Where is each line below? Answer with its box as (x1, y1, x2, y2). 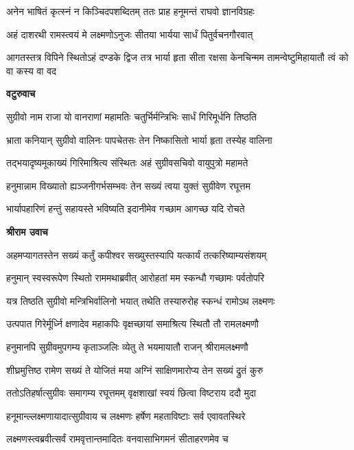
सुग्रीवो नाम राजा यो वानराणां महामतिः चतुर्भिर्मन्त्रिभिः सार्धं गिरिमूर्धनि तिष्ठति (6, 109, 257, 123)
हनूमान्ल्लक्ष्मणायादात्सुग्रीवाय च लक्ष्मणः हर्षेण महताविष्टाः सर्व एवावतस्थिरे (6, 408, 246, 423)
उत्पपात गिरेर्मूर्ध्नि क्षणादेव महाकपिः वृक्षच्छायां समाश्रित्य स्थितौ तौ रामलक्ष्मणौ (6, 316, 259, 331)
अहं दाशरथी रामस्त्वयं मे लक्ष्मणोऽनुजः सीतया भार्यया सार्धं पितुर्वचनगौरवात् (6, 27, 253, 41)
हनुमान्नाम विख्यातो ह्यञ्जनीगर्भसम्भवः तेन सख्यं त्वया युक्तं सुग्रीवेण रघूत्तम (6, 178, 251, 192)
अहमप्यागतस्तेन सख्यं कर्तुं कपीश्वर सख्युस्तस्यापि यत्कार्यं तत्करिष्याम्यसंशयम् (6, 247, 267, 262)
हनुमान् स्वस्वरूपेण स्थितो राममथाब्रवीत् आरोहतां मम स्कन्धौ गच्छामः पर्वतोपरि (6, 271, 264, 285)
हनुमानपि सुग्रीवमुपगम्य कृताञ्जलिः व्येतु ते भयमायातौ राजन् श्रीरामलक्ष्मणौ (6, 339, 248, 353)
